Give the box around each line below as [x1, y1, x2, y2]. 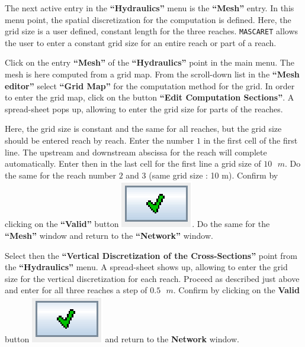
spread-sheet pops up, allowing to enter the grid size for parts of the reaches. [5, 102, 283, 115]
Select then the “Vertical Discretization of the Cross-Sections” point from [5, 249, 297, 261]
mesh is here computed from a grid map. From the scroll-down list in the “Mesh [5, 68, 300, 80]
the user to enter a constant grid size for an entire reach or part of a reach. [5, 36, 277, 48]
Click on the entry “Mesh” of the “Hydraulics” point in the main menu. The [5, 56, 294, 69]
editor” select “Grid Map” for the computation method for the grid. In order [5, 79, 295, 92]
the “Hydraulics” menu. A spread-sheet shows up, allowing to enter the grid [5, 261, 288, 273]
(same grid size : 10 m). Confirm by [149, 168, 278, 181]
